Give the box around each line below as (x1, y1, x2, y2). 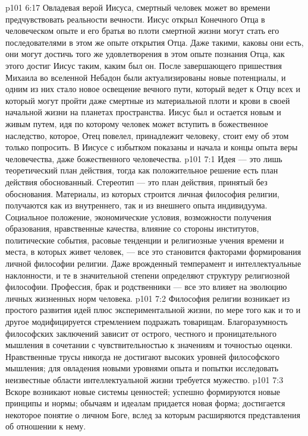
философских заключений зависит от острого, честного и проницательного (5, 327, 276, 339)
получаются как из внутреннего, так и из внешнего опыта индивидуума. (5, 199, 268, 211)
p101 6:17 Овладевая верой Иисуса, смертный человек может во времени (5, 1, 271, 13)
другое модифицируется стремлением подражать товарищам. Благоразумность (5, 315, 288, 328)
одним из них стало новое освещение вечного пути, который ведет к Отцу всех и (5, 83, 300, 95)
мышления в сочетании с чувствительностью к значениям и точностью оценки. (5, 339, 293, 351)
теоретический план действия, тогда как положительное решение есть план (5, 164, 278, 176)
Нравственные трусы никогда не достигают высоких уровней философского (5, 350, 279, 362)
